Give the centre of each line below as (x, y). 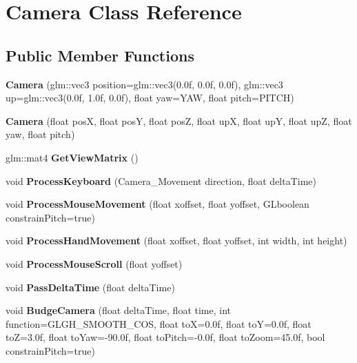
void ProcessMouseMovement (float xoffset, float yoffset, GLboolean (157, 204)
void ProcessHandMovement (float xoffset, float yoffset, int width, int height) (176, 241)
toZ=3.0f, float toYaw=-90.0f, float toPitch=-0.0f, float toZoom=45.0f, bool (165, 337)
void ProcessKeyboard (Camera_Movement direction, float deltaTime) (161, 180)
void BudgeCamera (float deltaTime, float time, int (118, 310)
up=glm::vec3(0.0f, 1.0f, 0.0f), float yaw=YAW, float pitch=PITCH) (150, 98)
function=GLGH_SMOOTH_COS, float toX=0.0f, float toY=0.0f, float (159, 323)
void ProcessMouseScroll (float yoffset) (94, 263)
